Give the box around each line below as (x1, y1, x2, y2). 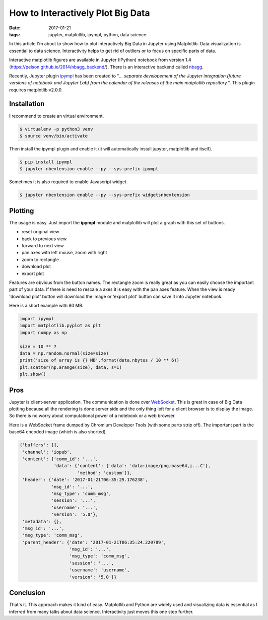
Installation (9, 100, 45, 108)
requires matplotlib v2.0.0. (9, 87, 63, 93)
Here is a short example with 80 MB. (9, 303, 84, 309)
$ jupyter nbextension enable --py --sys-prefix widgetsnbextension (19, 192, 190, 198)
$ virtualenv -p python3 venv (19, 126, 93, 132)
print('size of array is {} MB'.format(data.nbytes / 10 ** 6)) (19, 357, 180, 363)
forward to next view (21, 242, 64, 248)
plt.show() (19, 371, 46, 377)
